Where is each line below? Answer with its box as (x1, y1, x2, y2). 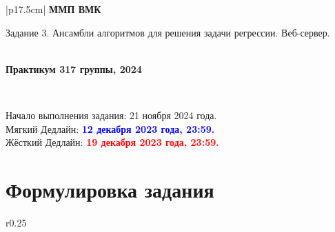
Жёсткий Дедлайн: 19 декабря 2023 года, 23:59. (6, 135, 219, 149)
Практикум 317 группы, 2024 (6, 61, 142, 76)
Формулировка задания (6, 175, 214, 203)
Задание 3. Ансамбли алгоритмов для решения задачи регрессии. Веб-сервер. (6, 25, 330, 39)
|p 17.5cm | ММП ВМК (6, 2, 101, 16)
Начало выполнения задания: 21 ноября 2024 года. (6, 107, 217, 122)
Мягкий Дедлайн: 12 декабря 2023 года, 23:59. (6, 121, 215, 136)
